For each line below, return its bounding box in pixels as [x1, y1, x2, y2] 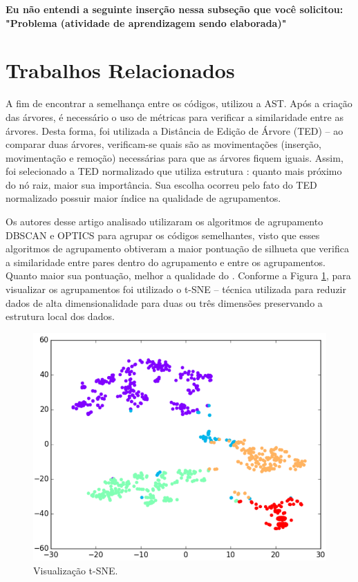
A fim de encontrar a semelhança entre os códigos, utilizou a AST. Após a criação [6, 96, 352, 111]
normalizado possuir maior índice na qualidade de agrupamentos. [6, 191, 281, 205]
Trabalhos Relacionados [6, 56, 235, 84]
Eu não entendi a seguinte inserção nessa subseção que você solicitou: [6, 2, 343, 16]
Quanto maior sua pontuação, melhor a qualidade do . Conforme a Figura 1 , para [6, 268, 351, 283]
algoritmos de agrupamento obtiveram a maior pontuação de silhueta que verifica [6, 241, 349, 256]
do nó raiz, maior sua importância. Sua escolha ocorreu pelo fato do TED [6, 177, 317, 191]
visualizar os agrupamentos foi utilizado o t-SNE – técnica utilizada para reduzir [6, 282, 346, 297]
